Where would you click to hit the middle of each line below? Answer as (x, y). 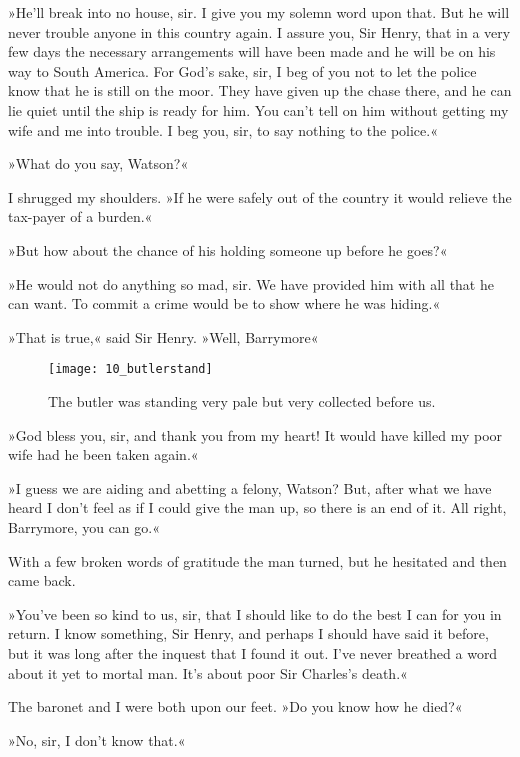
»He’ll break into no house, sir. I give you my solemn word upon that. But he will (259, 12)
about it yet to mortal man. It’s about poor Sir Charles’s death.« (208, 672)
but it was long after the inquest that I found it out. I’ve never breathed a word (253, 652)
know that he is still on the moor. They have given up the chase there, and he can (260, 90)
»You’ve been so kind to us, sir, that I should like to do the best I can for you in (255, 613)
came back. (42, 580)
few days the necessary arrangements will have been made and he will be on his (252, 51)
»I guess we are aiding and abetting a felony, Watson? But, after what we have (250, 487)
